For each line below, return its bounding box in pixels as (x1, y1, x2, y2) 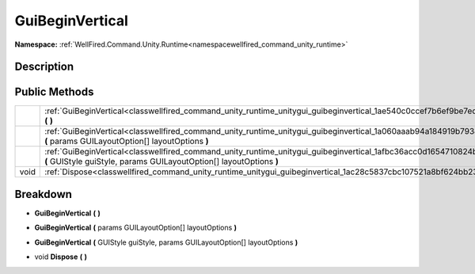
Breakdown (14, 187, 73, 201)
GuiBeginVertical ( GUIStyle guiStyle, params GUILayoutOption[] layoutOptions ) (34, 238, 298, 247)
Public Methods (14, 86, 94, 99)
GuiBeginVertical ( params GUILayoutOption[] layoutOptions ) (34, 223, 237, 233)
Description (14, 60, 74, 74)
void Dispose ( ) (34, 252, 87, 261)
